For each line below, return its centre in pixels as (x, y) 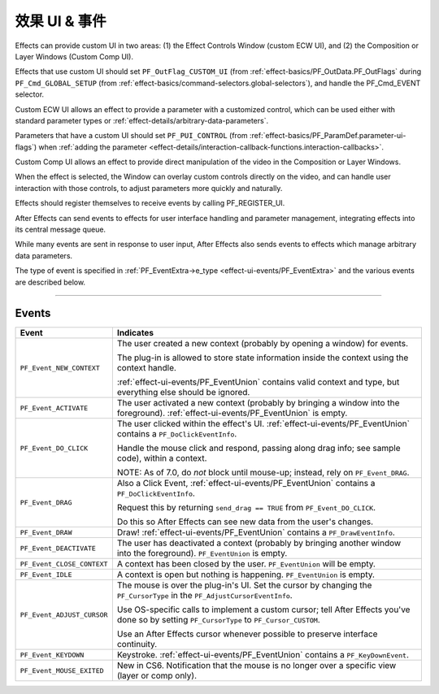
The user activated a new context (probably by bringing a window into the (258, 403)
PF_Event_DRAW (46, 532)
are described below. (50, 282)
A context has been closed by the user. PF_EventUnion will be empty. (246, 564)
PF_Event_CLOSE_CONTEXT (64, 564)
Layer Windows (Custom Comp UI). (74, 56)
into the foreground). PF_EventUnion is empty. (202, 553)
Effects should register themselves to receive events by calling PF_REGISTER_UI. (150, 203)
